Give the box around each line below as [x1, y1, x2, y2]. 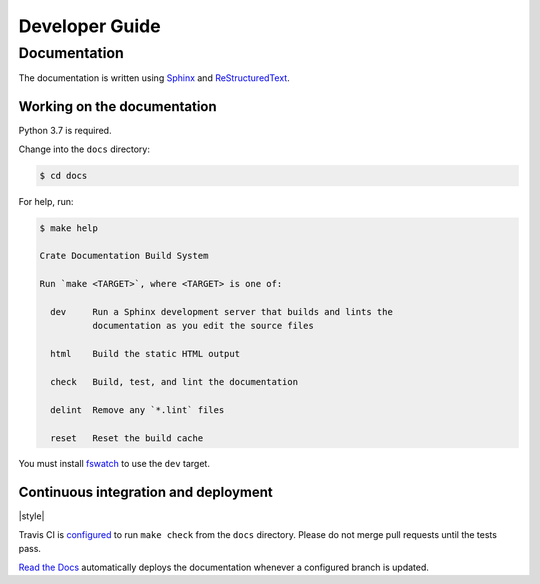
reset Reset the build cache [50, 432, 204, 444]
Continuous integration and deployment [18, 484, 274, 501]
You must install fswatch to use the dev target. [18, 458, 210, 470]
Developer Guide [18, 15, 161, 37]
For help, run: [18, 195, 74, 207]
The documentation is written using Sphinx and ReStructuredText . [18, 72, 290, 84]
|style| [18, 510, 45, 522]
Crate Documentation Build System [39, 250, 209, 262]
